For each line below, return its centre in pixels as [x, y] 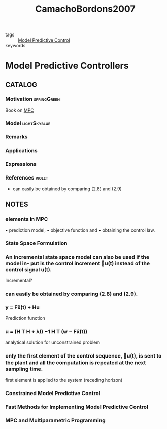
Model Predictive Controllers [67, 66]
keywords [15, 46]
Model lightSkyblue [28, 123]
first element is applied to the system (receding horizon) [64, 380]
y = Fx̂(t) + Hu [22, 307]
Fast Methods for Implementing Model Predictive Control [77, 407]
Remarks [16, 136]
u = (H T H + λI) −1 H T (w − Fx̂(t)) [46, 332]
